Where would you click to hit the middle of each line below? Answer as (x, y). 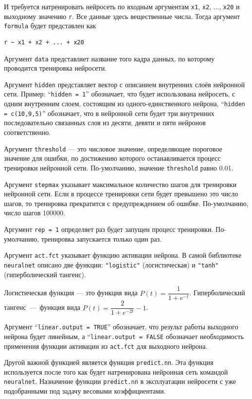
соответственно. (27, 132)
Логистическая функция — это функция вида (71, 293)
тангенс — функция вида (42, 307)
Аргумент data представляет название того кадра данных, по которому (109, 58)
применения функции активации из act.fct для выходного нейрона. (106, 346)
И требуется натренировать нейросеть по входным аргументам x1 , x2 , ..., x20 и (122, 6)
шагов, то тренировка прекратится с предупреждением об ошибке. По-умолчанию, (126, 203)
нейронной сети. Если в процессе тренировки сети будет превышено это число (121, 194)
